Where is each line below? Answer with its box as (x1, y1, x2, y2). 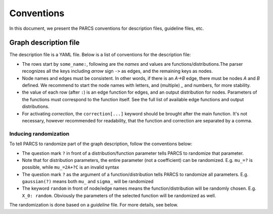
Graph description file (9, 38, 80, 47)
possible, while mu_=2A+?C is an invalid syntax (22, 164, 119, 170)
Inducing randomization (9, 130, 70, 137)
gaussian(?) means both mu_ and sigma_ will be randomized (22, 179, 154, 185)
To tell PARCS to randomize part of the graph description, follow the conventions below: (9, 141, 193, 147)
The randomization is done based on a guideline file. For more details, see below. (9, 202, 178, 208)
